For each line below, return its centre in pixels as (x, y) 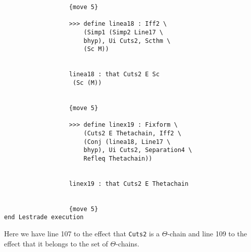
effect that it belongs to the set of (56, 243)
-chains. (128, 243)
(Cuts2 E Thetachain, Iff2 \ (132, 133)
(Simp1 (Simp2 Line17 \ (123, 32)
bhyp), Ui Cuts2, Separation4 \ (138, 150)
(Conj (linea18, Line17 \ (127, 142)
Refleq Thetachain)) (118, 158)
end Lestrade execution (44, 217)
